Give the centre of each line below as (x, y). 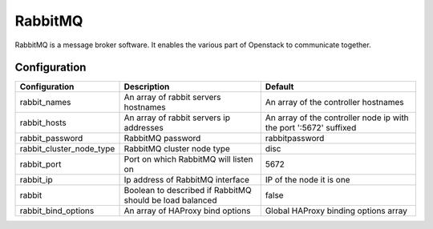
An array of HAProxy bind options (187, 211)
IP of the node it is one (308, 180)
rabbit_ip (36, 180)
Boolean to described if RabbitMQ (188, 191)
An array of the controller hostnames (334, 102)
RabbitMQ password (162, 139)
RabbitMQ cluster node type (177, 149)
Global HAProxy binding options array (336, 211)
